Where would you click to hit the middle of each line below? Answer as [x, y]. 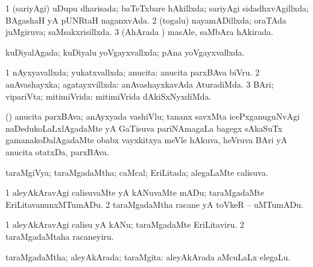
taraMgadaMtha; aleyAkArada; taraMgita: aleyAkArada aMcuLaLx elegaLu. [148, 256]
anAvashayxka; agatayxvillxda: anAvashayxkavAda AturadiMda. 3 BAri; [140, 84]
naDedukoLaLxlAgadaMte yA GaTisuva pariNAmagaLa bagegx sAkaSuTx [144, 128]
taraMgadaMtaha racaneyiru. [60, 236]
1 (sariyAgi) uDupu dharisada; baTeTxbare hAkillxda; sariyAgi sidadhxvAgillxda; [157, 8]
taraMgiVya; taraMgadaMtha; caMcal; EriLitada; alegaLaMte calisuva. [137, 172]
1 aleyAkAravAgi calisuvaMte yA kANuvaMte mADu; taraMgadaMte [135, 192]
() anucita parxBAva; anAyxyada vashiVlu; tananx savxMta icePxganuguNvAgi [153, 116]
